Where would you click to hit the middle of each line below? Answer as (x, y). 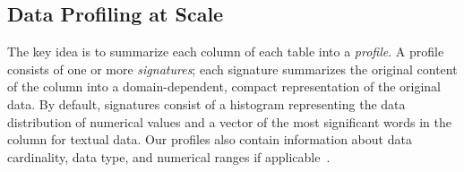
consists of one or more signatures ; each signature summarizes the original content (232, 69)
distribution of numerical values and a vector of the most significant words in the (229, 121)
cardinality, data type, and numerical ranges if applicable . (169, 156)
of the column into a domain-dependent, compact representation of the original (224, 86)
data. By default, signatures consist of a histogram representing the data (206, 103)
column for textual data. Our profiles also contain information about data (210, 139)
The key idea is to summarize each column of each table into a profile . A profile (226, 52)
